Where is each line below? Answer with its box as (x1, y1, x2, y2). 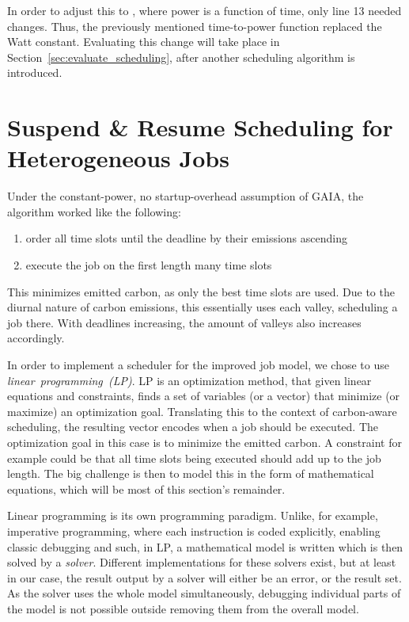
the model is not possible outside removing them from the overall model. (7, 600, 359, 616)
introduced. (7, 64, 62, 81)
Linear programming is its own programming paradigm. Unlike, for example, (7, 507, 378, 524)
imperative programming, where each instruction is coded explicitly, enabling (7, 522, 381, 539)
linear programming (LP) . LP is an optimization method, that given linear (7, 372, 372, 388)
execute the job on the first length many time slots (25, 257, 272, 273)
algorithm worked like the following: (7, 203, 181, 219)
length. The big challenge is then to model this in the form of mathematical (7, 465, 374, 482)
